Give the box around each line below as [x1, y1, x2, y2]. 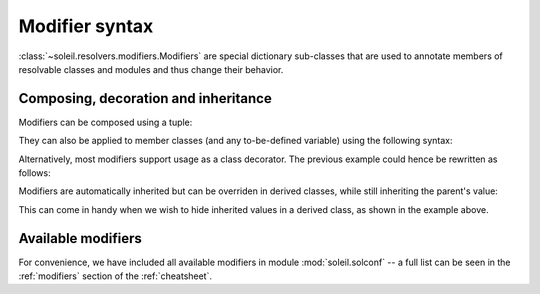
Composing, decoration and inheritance [18, 90, 272, 107]
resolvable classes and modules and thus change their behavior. [18, 63, 284, 75]
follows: [18, 167, 51, 179]
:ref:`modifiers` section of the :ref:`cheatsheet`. [18, 270, 213, 282]
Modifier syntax [18, 15, 154, 37]
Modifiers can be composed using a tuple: [18, 116, 193, 128]
